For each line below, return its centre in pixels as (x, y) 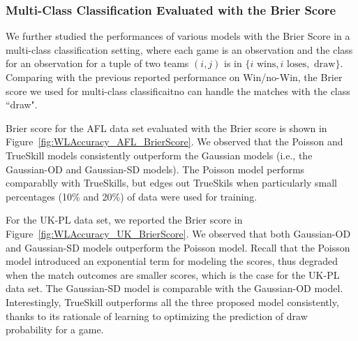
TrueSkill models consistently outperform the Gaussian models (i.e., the (159, 155)
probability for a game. (55, 329)
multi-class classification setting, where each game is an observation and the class (179, 49)
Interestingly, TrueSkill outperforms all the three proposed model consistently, (172, 302)
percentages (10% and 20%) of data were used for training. (132, 196)
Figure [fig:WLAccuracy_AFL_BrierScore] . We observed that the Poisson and (174, 142)
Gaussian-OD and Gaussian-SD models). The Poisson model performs (155, 169)
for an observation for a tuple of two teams (97, 63)
